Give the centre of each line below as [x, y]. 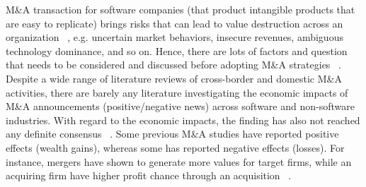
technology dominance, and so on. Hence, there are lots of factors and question [177, 50]
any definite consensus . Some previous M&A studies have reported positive [172, 134]
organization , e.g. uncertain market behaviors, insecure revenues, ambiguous [175, 37]
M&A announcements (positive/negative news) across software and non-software [180, 106]
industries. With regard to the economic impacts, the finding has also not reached [183, 120]
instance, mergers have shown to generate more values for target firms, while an [179, 161]
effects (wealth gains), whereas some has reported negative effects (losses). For [175, 147]
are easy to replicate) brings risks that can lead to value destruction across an [175, 23]
